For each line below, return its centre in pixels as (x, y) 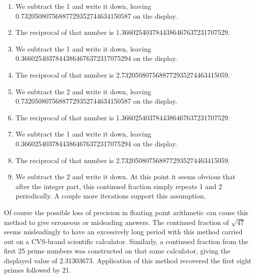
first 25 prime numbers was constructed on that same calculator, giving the (117, 251)
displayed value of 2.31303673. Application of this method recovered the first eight (128, 260)
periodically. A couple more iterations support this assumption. (111, 196)
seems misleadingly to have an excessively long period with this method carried (123, 232)
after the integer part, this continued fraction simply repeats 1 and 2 (119, 186)
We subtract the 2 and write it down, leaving (83, 91)
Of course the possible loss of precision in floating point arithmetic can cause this (126, 212)
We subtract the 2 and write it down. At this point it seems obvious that (126, 177)
